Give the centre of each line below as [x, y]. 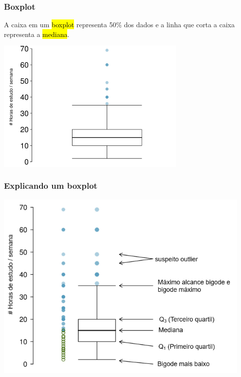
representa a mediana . [37, 34]
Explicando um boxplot [51, 186]
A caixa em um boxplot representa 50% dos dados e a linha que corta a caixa [119, 25]
